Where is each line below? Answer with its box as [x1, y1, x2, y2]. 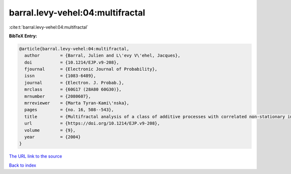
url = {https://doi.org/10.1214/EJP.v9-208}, [24, 121, 160, 126]
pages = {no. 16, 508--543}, [24, 107, 114, 112]
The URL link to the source [9, 153, 63, 159]
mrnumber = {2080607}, [24, 94, 91, 99]
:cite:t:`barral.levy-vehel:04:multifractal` [9, 24, 89, 30]
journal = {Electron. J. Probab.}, [24, 80, 125, 85]
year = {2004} [24, 134, 81, 140]
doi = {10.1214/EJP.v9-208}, [24, 60, 119, 65]
